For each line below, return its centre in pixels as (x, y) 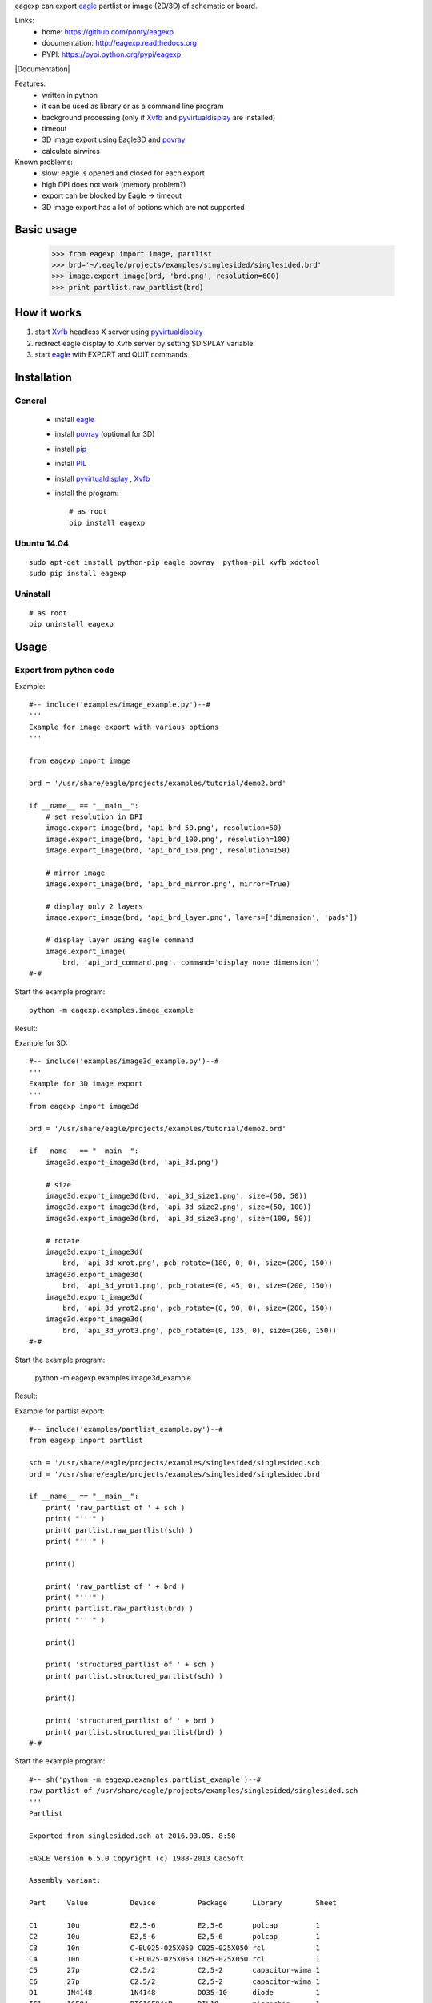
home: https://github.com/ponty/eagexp (108, 31)
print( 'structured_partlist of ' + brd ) (130, 1721)
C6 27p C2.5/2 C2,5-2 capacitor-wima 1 (174, 1981)
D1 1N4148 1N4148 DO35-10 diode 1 (174, 1993)
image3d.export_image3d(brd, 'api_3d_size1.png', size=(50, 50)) (176, 1196)
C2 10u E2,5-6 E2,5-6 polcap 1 (174, 1937)
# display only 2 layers (94, 907)
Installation (43, 377)
